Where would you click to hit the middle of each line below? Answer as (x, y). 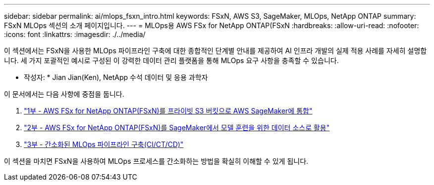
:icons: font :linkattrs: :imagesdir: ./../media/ (75, 34)
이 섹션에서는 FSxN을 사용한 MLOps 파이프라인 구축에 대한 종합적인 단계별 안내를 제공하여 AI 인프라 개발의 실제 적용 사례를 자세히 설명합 (216, 51)
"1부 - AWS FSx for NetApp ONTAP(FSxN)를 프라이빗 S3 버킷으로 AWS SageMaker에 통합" (168, 111)
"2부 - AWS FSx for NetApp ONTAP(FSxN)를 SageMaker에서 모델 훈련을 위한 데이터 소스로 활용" (177, 128)
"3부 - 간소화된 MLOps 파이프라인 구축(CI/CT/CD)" (104, 144)
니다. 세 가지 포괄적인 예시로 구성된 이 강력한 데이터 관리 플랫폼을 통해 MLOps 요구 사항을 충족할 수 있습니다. (171, 60)
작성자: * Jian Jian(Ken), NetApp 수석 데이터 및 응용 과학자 (116, 77)
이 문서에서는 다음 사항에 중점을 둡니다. (64, 94)
